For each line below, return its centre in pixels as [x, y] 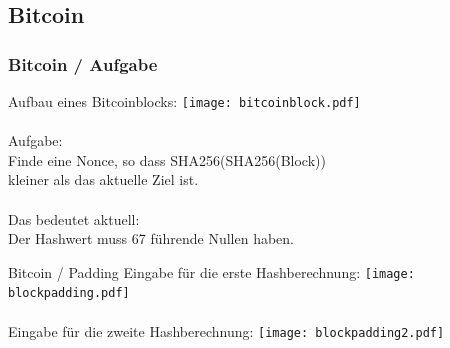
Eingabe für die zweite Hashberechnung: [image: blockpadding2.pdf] [226, 330]
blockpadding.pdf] [69, 293]
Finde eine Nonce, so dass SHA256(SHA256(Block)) [167, 159]
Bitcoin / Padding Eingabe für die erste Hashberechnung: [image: [211, 271]
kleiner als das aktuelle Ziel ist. [103, 179]
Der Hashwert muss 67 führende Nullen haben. [151, 238]
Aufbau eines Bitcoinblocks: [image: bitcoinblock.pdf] [184, 101]
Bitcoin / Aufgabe [83, 63]
